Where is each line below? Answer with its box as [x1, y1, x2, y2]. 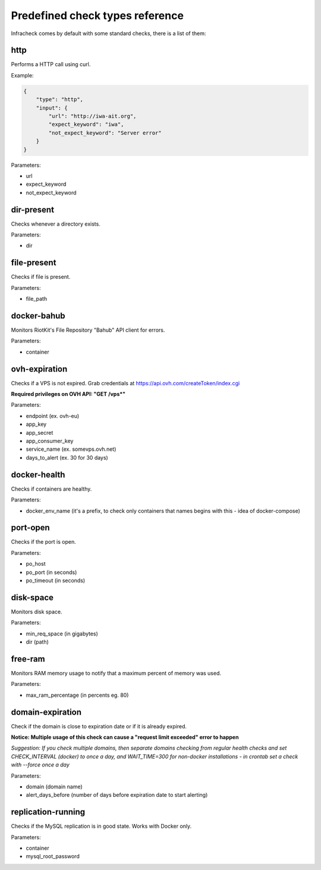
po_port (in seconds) [26, 569, 77, 576]
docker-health [11, 469, 65, 479]
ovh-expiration [11, 364, 68, 374]
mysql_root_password [26, 853, 80, 860]
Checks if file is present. [11, 273, 71, 280]
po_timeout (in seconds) [26, 576, 86, 584]
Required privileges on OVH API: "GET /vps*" [11, 391, 126, 398]
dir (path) [26, 638, 49, 646]
